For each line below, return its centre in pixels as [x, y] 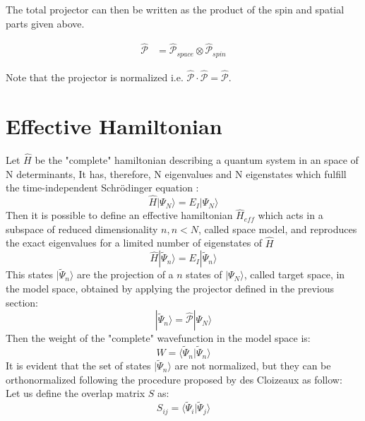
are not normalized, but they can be [253, 366]
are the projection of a [125, 274]
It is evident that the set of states [78, 366]
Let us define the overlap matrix [76, 393]
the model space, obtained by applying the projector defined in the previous [170, 289]
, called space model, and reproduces [277, 229]
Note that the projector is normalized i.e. [95, 77]
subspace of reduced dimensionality [82, 229]
